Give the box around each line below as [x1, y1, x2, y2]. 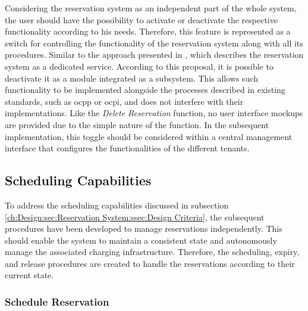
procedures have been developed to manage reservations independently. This [5, 222, 282, 235]
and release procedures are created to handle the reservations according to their [5, 257, 295, 269]
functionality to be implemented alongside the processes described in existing [5, 83, 285, 96]
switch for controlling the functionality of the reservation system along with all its [5, 36, 303, 49]
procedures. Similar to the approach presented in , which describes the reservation [5, 48, 304, 61]
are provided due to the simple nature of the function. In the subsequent [5, 118, 269, 130]
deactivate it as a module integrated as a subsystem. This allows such [5, 71, 259, 84]
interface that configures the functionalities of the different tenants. [5, 142, 250, 154]
